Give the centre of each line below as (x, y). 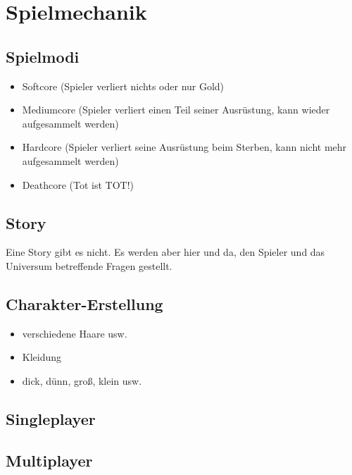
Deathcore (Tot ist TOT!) (78, 184)
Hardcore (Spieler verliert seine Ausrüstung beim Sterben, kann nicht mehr (184, 147)
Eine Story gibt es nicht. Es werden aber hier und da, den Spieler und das (165, 252)
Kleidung (42, 357)
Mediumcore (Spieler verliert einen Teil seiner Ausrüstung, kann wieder (176, 110)
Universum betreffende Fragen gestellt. (89, 265)
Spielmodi (43, 56)
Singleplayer (51, 418)
